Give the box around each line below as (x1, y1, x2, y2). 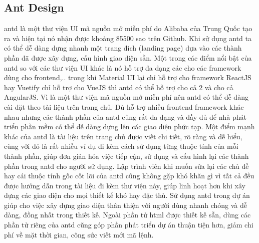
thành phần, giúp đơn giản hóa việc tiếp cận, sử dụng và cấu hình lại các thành (4, 150, 249, 161)
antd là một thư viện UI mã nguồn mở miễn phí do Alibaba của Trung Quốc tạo (4, 23, 252, 34)
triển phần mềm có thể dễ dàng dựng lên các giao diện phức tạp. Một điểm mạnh (4, 121, 255, 132)
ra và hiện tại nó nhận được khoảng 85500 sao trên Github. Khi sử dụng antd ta (4, 33, 251, 43)
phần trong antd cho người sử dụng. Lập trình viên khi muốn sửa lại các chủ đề (4, 160, 249, 171)
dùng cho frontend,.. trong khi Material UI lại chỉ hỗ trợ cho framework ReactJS (4, 72, 251, 83)
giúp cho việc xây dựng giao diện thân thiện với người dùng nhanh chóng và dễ (4, 199, 247, 210)
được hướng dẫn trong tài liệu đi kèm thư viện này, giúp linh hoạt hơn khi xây (4, 180, 245, 190)
